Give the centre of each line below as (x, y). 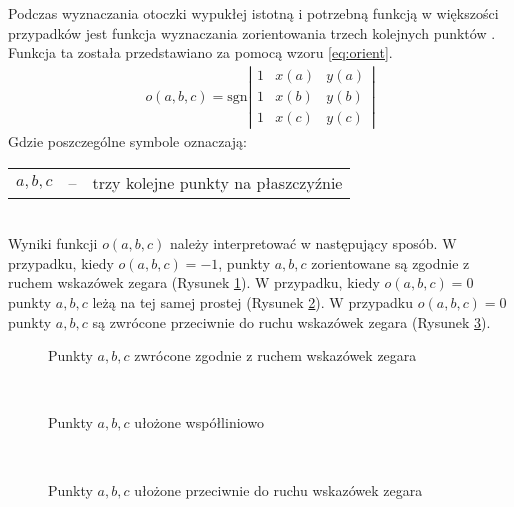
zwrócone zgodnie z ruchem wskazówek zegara (275, 355)
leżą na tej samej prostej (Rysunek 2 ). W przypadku (253, 302)
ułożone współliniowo (199, 422)
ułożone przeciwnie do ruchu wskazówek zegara (278, 489)
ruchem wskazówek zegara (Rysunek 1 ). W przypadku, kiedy (194, 282)
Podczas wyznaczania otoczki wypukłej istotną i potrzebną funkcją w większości (253, 13)
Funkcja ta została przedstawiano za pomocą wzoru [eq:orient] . (200, 52)
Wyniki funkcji (53, 243)
